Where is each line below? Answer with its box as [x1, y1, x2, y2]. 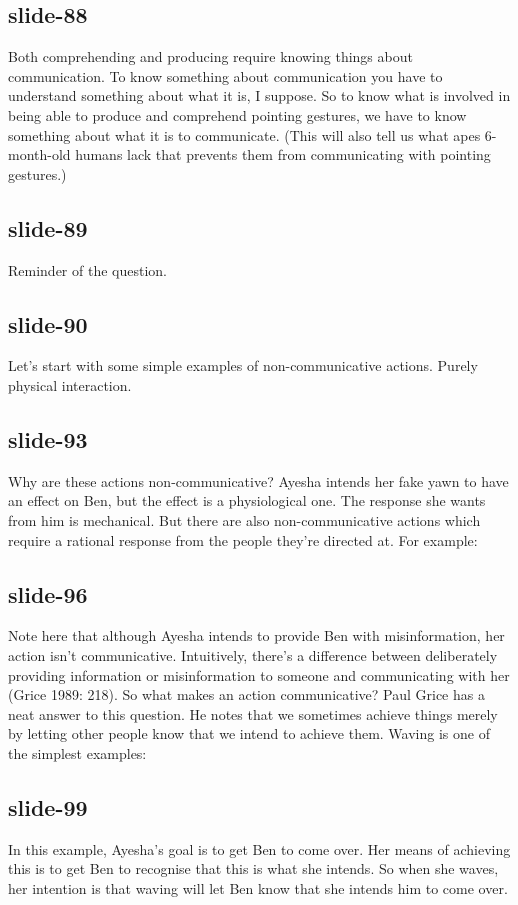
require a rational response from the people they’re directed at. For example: [8, 529, 478, 550]
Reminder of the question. [8, 259, 167, 280]
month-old [8, 144, 71, 165]
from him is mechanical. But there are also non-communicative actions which [8, 509, 481, 530]
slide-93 [8, 423, 88, 454]
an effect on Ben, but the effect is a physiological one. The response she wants [8, 490, 486, 511]
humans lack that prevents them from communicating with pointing [75, 144, 491, 165]
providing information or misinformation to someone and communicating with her [8, 664, 510, 685]
